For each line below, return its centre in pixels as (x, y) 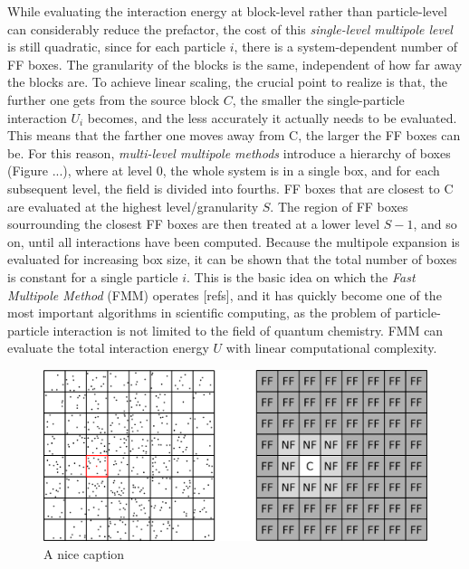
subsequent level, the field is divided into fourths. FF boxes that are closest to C (230, 188)
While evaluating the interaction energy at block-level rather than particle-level (227, 11)
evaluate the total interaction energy (108, 348)
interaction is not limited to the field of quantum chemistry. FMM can (248, 330)
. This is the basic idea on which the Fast (301, 276)
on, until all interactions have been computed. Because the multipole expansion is (234, 241)
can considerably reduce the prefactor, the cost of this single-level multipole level (230, 28)
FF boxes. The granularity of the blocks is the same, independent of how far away (235, 64)
